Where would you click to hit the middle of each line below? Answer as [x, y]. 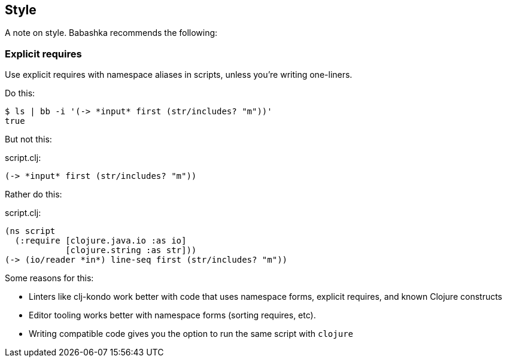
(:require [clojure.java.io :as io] [101, 241]
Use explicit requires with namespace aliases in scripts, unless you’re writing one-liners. [179, 75]
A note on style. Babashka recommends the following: [111, 33]
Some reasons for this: [49, 278]
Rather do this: [34, 194]
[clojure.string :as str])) [131, 250]
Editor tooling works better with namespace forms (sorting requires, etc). [172, 315]
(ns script [30, 231]
